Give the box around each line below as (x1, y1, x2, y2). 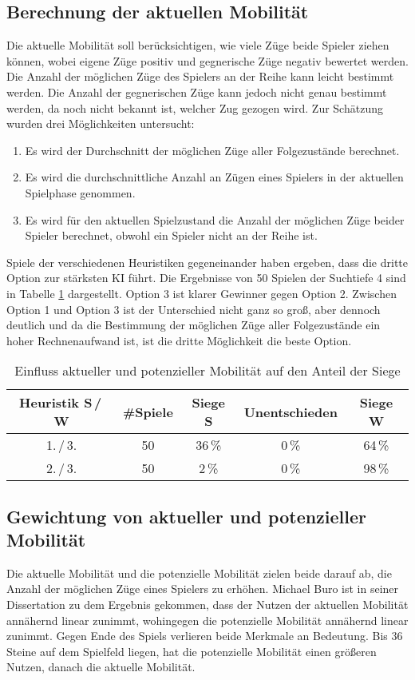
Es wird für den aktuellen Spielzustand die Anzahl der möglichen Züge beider (25, 211, 405, 228)
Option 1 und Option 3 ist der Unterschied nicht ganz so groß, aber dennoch (6, 300, 381, 317)
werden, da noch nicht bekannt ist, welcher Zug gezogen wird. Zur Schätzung (6, 99, 383, 116)
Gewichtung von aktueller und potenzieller (6, 503, 367, 528)
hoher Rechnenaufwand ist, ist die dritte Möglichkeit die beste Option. (6, 332, 352, 348)
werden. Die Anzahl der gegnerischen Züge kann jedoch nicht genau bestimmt (6, 83, 387, 100)
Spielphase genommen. (25, 184, 136, 201)
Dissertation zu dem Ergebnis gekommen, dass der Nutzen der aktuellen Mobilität (6, 596, 409, 613)
